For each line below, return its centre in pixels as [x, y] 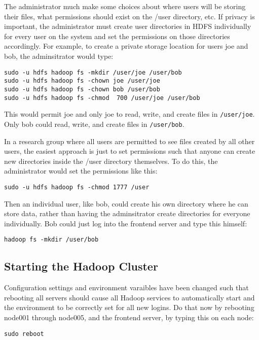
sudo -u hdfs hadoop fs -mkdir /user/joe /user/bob [93, 72]
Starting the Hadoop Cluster [81, 266]
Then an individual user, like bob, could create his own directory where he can [126, 203]
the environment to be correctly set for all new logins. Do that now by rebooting [129, 307]
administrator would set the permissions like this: [81, 171]
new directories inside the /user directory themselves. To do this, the [111, 161]
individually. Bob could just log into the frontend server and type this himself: [126, 223]
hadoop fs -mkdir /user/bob [51, 240]
